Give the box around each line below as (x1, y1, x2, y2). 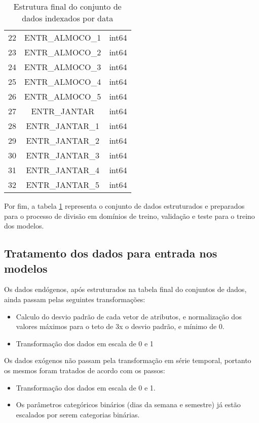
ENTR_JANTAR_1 (26, 120, 99, 132)
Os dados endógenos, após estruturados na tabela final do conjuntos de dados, (4, 284, 247, 295)
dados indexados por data (22, 12, 114, 24)
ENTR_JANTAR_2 (26, 135, 99, 146)
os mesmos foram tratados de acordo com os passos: (4, 365, 165, 375)
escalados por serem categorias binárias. (16, 409, 140, 419)
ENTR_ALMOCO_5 (24, 90, 101, 102)
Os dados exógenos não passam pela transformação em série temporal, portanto (4, 355, 251, 366)
